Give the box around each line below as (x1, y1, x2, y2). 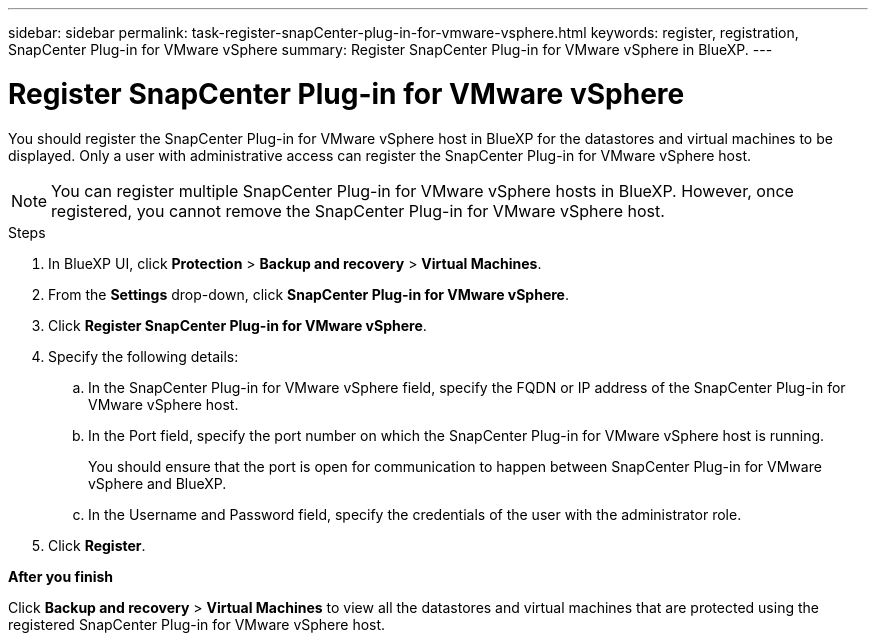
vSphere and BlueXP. (88, 474, 227, 492)
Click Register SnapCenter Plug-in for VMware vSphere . (48, 316, 427, 334)
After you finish (8, 567, 114, 585)
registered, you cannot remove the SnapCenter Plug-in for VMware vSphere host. (51, 200, 665, 221)
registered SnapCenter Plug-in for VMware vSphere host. (8, 615, 386, 633)
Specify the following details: (48, 347, 239, 365)
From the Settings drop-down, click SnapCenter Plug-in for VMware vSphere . (48, 285, 569, 303)
